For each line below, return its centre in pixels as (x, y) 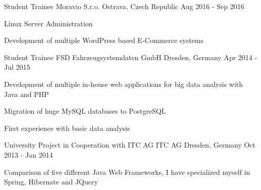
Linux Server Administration (48, 23)
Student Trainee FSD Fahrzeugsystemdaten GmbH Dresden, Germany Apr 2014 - (131, 57)
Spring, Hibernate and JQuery (51, 182)
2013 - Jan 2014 (29, 154)
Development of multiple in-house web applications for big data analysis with (124, 84)
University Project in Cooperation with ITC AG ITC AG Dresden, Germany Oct (130, 145)
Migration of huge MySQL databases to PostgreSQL (85, 111)
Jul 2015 (17, 67)
